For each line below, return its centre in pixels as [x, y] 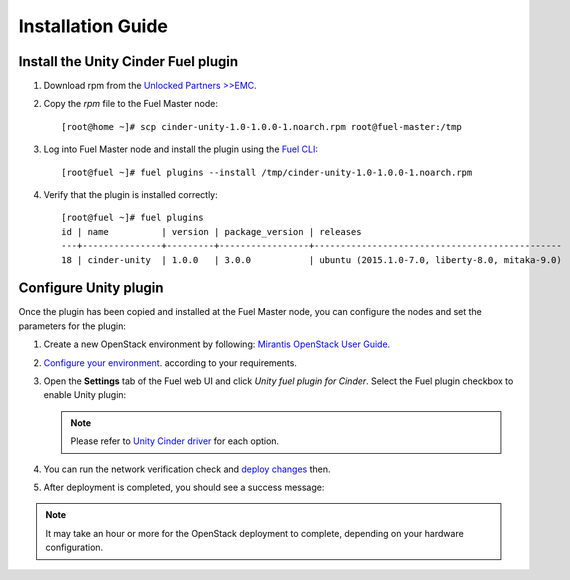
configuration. [74, 547]
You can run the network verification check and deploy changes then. [187, 469]
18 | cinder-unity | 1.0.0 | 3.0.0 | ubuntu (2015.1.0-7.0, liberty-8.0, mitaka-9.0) [311, 259]
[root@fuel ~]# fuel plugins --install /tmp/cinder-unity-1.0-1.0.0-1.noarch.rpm [267, 172]
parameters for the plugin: [72, 326]
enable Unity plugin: [85, 395]
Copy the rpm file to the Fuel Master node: [131, 104]
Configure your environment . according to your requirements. [170, 362]
